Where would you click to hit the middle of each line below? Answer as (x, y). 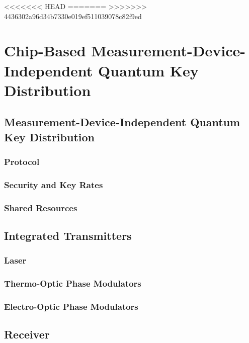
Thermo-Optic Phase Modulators (73, 283)
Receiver (27, 334)
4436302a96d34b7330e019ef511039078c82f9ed (73, 16)
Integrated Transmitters (68, 236)
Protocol (22, 162)
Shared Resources (41, 207)
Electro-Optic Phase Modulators (71, 307)
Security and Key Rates (54, 184)
